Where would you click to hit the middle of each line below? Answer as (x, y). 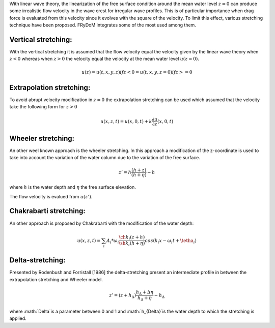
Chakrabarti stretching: (48, 211)
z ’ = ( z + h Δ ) (122, 296)
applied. (18, 318)
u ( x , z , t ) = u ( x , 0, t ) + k (126, 121)
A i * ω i (113, 241)
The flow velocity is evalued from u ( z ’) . (51, 196)
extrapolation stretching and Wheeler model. (56, 279)
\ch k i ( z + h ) (132, 238)
